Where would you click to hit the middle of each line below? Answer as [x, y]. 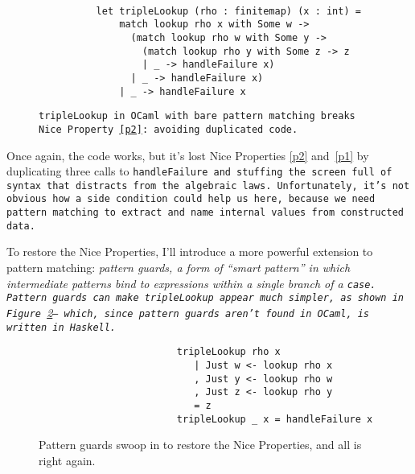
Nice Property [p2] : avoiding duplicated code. [168, 129]
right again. [67, 460]
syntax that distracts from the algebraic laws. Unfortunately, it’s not [208, 185]
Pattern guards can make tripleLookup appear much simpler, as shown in [205, 298]
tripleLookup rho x [228, 352]
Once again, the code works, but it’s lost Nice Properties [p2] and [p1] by [188, 155]
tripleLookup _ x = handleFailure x [275, 419]
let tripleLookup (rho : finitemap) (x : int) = [228, 11]
